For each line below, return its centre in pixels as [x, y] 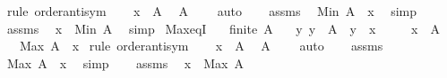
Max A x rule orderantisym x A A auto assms [201, 46]
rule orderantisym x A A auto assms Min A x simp [212, 11]
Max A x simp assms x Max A [125, 62]
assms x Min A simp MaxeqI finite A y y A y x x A [223, 28]
